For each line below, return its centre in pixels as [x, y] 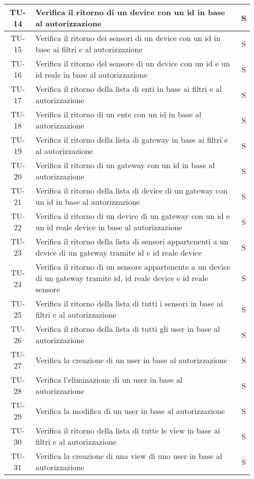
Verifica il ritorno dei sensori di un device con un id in [128, 38]
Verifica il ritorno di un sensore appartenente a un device [133, 267]
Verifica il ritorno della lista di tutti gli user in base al [128, 329]
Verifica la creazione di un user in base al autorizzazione [131, 360]
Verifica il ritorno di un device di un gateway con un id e [133, 216]
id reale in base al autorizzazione [91, 75]
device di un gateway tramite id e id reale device [118, 252]
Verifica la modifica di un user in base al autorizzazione [130, 411]
